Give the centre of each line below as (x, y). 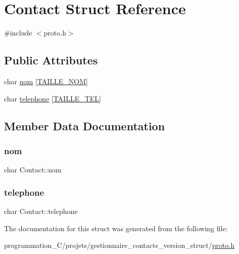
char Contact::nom (33, 170)
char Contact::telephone (41, 211)
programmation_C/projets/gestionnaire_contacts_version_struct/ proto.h (119, 245)
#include (18, 33)
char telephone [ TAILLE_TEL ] (53, 98)
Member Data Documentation (85, 125)
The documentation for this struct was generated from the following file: (116, 228)
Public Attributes (51, 60)
